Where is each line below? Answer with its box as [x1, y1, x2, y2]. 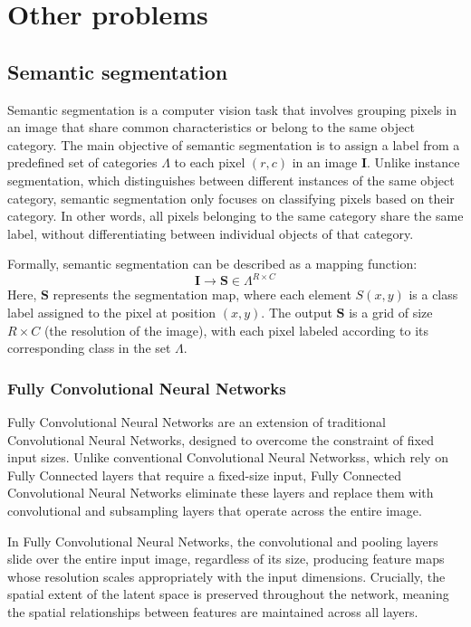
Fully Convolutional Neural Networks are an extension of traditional [7, 413, 386, 432]
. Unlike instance [367, 153, 460, 172]
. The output [261, 303, 332, 322]
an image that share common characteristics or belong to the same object [7, 118, 415, 137]
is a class [409, 285, 458, 304]
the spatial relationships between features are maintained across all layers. [7, 602, 418, 621]
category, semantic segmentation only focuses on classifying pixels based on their [7, 188, 455, 207]
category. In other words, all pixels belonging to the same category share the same [7, 206, 464, 225]
